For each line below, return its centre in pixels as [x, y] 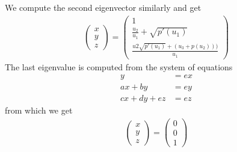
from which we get [39, 110]
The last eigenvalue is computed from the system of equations [119, 66]
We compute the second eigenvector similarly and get [103, 7]
